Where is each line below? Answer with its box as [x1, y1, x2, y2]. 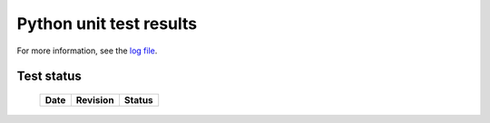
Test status [16, 69, 82, 84]
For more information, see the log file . [16, 45, 158, 56]
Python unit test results [16, 14, 198, 33]
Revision [75, 93, 114, 106]
